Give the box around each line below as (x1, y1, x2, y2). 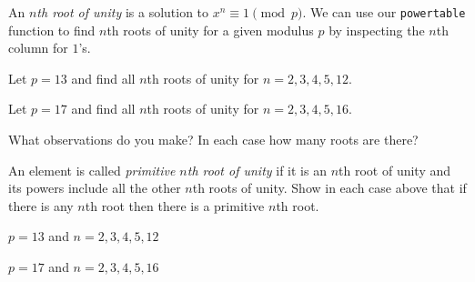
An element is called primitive (8, 160, 176, 179)
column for (8, 38, 68, 57)
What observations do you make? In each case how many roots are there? (8, 130, 419, 149)
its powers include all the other (8, 178, 181, 197)
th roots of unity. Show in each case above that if (192, 178, 467, 197)
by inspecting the (328, 20, 425, 39)
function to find (8, 20, 96, 39)
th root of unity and (339, 160, 451, 179)
